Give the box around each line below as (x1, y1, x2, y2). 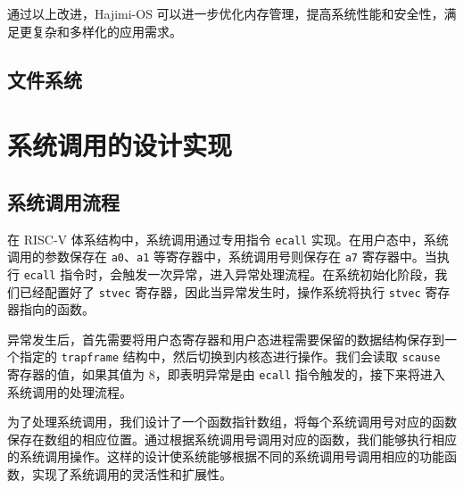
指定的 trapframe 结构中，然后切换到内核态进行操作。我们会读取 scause (19, 347, 441, 366)
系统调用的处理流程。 (7, 382, 132, 401)
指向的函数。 (19, 300, 95, 319)
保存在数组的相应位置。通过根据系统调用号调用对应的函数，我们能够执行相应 (7, 429, 457, 448)
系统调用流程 (7, 187, 120, 215)
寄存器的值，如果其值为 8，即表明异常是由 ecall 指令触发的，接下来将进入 (7, 365, 445, 384)
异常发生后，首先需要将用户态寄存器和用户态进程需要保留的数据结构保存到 (7, 329, 444, 348)
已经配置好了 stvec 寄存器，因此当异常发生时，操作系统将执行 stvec (19, 282, 421, 301)
